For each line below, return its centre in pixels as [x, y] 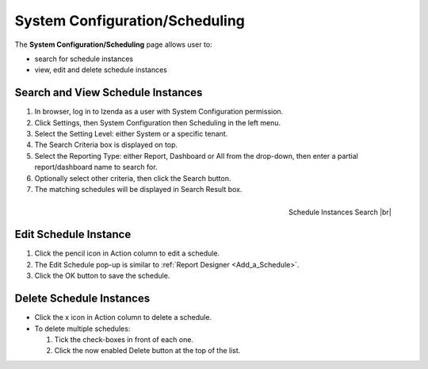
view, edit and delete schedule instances [101, 70]
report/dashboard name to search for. [96, 167]
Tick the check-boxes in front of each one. [124, 339]
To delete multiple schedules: [82, 329]
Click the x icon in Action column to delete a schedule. [123, 317]
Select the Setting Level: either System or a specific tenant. [131, 134]
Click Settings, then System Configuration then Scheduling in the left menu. [158, 122]
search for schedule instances [84, 59]
